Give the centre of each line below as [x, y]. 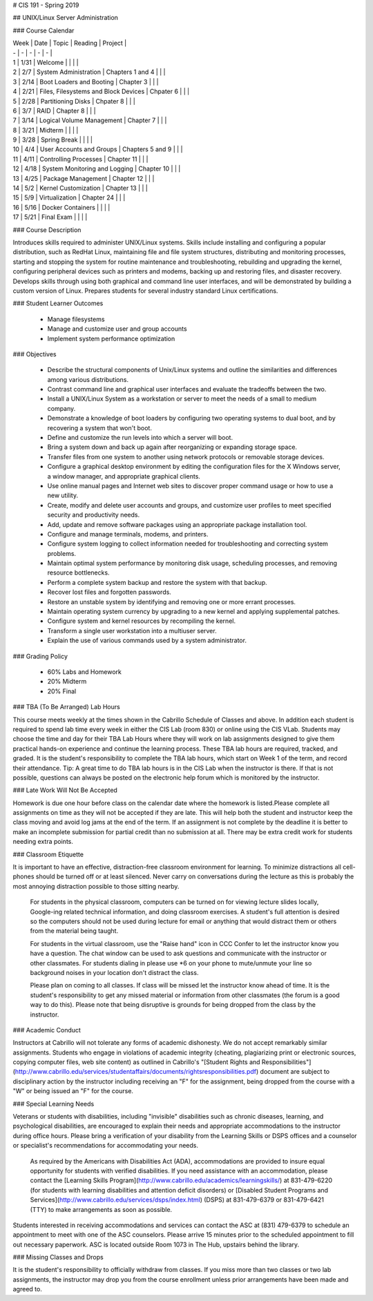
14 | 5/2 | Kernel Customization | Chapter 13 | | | [80, 188]
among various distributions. [88, 379]
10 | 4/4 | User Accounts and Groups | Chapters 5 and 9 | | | [98, 149]
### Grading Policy [40, 656]
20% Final [62, 691]
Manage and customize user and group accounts [117, 329]
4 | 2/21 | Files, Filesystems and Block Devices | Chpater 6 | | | [101, 91]
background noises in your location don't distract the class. [114, 972]
